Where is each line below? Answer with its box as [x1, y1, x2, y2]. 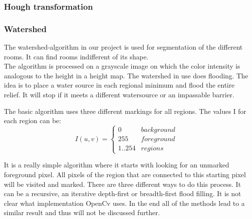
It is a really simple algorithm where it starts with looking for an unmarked [4, 160, 229, 170]
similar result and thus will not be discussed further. [4, 207, 160, 218]
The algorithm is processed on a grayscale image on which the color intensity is [4, 61, 240, 71]
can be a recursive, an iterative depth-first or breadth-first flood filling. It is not [4, 188, 241, 199]
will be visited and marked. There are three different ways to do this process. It [4, 179, 241, 189]
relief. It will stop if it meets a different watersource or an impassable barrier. [4, 90, 234, 100]
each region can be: [4, 115, 61, 126]
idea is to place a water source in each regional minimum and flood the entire [4, 80, 234, 90]
